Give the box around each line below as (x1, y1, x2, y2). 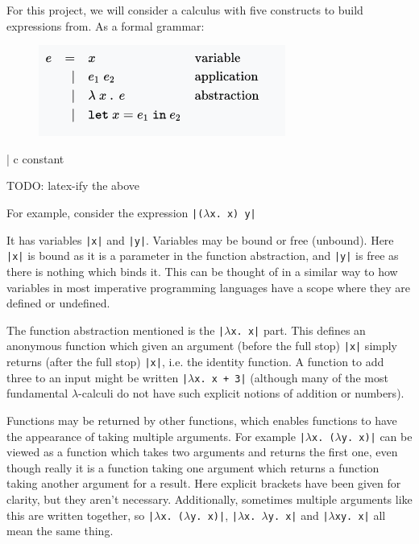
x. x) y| (209, 208, 256, 220)
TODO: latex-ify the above (6, 177, 140, 194)
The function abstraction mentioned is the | (6, 321, 225, 338)
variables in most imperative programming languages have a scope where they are (6, 278, 411, 295)
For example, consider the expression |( (6, 204, 204, 220)
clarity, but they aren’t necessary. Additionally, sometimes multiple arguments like (6, 490, 413, 507)
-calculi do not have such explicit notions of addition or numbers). (78, 385, 404, 402)
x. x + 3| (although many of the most (194, 369, 388, 385)
